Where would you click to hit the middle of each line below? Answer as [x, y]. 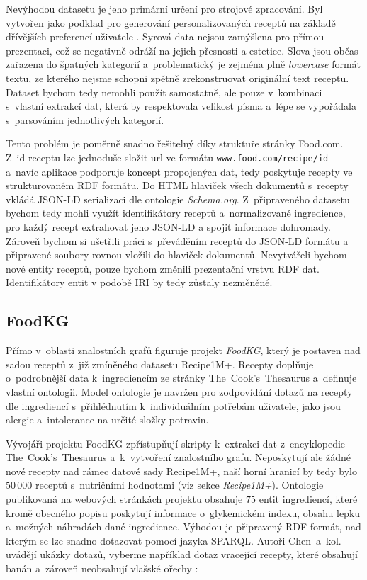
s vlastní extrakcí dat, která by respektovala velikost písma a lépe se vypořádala [181, 106]
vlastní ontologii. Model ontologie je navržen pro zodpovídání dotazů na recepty [179, 391]
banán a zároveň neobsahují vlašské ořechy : [102, 568]
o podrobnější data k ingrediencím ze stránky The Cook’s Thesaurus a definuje [181, 378]
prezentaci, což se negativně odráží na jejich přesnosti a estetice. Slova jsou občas [182, 50]
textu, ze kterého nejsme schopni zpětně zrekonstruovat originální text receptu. [177, 78]
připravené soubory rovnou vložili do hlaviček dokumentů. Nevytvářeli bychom [176, 255]
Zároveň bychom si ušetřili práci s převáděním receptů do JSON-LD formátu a [177, 240]
